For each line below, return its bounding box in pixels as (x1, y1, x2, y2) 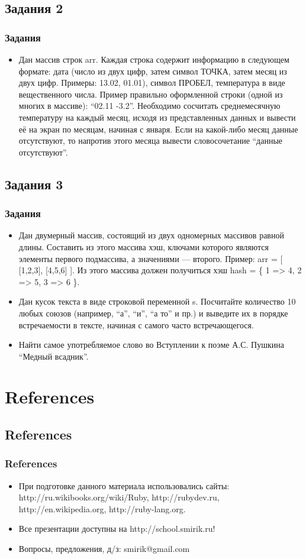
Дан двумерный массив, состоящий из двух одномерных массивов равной (18, 229, 284, 241)
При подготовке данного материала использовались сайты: (18, 479, 230, 492)
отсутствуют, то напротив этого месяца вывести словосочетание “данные (18, 134, 283, 147)
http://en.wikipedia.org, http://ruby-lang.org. (18, 502, 186, 515)
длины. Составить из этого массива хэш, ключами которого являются (18, 240, 269, 253)
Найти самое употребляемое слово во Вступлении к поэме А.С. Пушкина (18, 338, 284, 351)
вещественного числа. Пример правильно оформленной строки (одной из (18, 88, 283, 100)
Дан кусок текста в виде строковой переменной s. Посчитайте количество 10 (18, 295, 296, 308)
